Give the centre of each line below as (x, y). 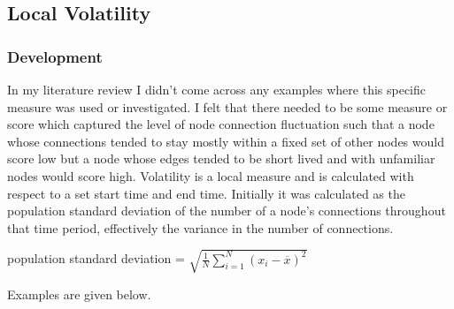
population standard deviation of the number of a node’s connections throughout (227, 211)
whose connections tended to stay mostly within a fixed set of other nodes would (226, 141)
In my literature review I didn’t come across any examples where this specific (217, 89)
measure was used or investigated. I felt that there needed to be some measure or (227, 106)
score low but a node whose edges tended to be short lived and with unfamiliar (221, 158)
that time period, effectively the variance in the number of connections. (200, 227)
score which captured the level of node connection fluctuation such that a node (221, 124)
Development (55, 56)
